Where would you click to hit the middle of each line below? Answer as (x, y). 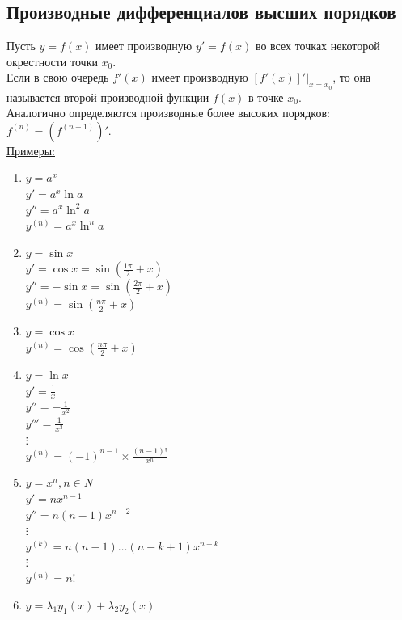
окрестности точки (52, 61)
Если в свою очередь (58, 77)
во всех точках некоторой (317, 46)
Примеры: (31, 150)
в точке (266, 97)
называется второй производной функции (108, 97)
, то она (352, 77)
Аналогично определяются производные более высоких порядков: (168, 113)
